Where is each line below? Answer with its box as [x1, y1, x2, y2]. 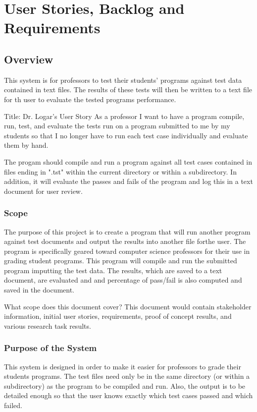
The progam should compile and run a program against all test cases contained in [4, 156, 253, 167]
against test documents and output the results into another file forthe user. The [4, 236, 246, 246]
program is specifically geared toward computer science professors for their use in [4, 245, 250, 256]
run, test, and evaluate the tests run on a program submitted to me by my [4, 120, 230, 131]
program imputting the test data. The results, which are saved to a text [4, 265, 222, 275]
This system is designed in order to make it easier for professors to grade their [4, 361, 241, 371]
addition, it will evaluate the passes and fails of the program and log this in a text [4, 176, 253, 186]
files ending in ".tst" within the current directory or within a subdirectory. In [4, 166, 237, 177]
